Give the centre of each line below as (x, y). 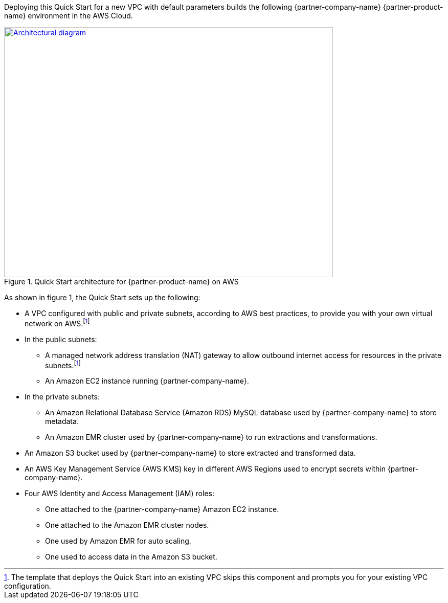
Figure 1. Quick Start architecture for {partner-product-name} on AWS (121, 282)
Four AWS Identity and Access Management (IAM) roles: (119, 494)
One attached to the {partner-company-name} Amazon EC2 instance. (162, 509)
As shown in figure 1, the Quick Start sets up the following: (102, 297)
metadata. (62, 421)
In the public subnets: (61, 339)
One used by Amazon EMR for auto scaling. (118, 541)
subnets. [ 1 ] (63, 364)
